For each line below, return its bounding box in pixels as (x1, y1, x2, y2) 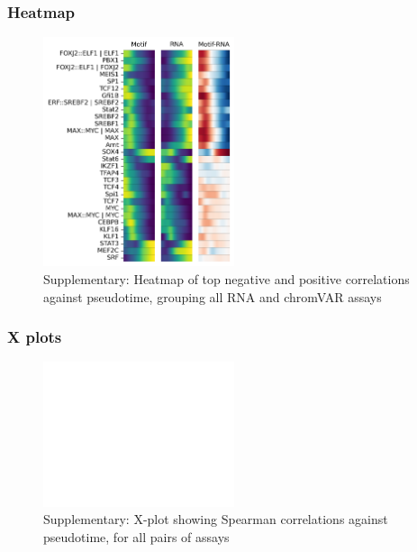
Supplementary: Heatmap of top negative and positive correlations (43, 270, 410, 288)
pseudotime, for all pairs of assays (43, 528, 230, 547)
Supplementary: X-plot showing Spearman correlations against (43, 510, 388, 529)
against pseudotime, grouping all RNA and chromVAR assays (43, 287, 382, 306)
